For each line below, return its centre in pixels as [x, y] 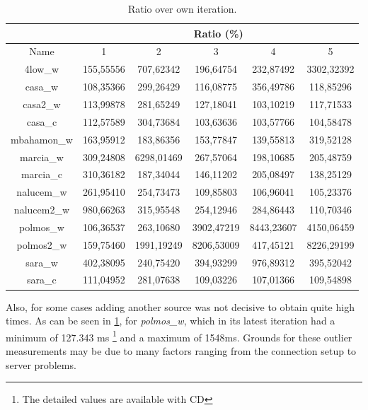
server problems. [41, 364]
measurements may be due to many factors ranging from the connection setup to [181, 350]
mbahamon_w [42, 139]
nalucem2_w [42, 210]
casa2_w [42, 104]
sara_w [42, 262]
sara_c [42, 280]
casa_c [42, 121]
